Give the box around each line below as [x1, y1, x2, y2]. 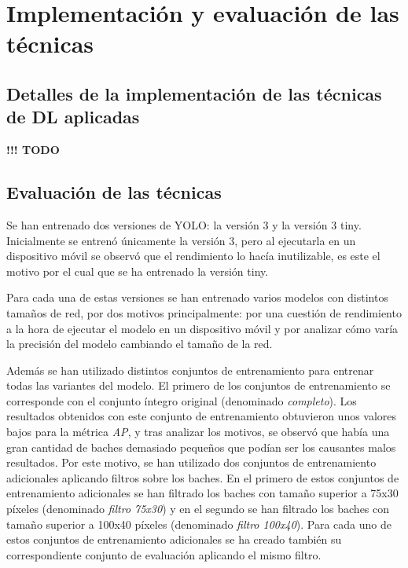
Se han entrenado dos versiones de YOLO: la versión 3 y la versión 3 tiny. [6, 216, 362, 233]
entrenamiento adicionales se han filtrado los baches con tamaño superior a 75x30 [6, 485, 399, 501]
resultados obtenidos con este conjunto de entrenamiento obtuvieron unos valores [6, 408, 397, 424]
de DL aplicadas [6, 104, 140, 129]
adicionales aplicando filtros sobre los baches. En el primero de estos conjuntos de [6, 469, 399, 486]
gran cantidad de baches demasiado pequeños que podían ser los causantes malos [6, 438, 396, 455]
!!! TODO [6, 141, 60, 158]
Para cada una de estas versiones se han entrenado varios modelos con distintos [6, 289, 388, 306]
